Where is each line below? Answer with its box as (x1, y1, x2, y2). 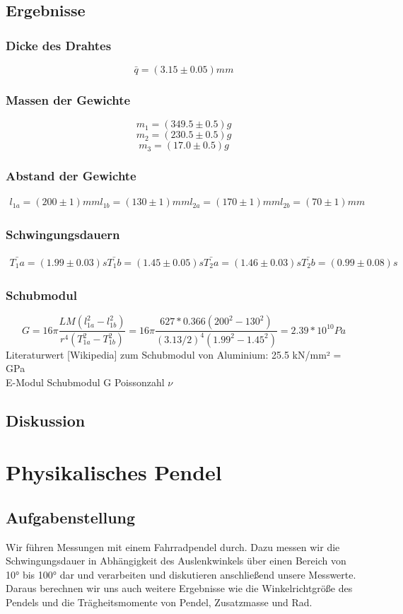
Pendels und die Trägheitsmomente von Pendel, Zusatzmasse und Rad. (6, 595, 313, 610)
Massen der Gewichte (6, 91, 131, 108)
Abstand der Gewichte (6, 167, 136, 185)
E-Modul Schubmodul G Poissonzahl (6, 374, 165, 389)
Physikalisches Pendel (6, 458, 222, 487)
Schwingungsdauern (6, 226, 120, 243)
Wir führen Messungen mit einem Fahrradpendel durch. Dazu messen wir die (6, 539, 340, 554)
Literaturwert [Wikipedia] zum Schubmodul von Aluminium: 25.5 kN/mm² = (6, 347, 341, 361)
